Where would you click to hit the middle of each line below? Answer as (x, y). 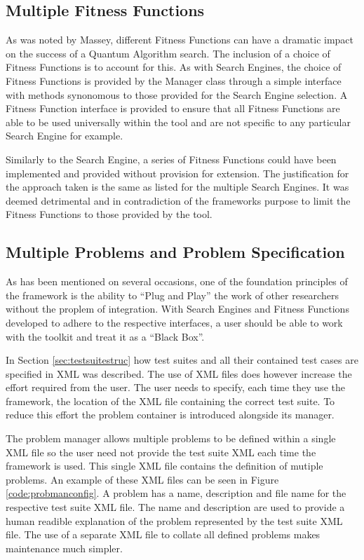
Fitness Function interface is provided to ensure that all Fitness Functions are (173, 108)
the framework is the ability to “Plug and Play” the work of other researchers (172, 295)
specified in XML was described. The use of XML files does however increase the (179, 373)
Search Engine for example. (65, 136)
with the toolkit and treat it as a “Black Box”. (105, 336)
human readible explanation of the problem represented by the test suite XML (174, 520)
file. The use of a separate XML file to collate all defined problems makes (163, 534)
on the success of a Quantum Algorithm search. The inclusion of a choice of (168, 53)
